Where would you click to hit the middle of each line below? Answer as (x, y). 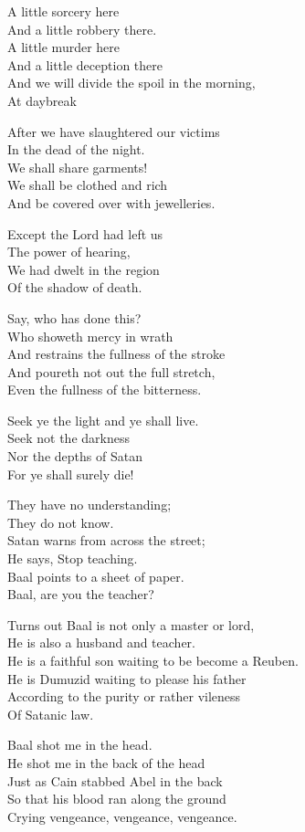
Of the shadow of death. (75, 287)
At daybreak (42, 100)
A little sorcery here (63, 11)
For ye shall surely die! (71, 474)
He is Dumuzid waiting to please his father (127, 678)
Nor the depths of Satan (75, 456)
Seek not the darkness (68, 438)
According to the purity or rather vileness (124, 696)
